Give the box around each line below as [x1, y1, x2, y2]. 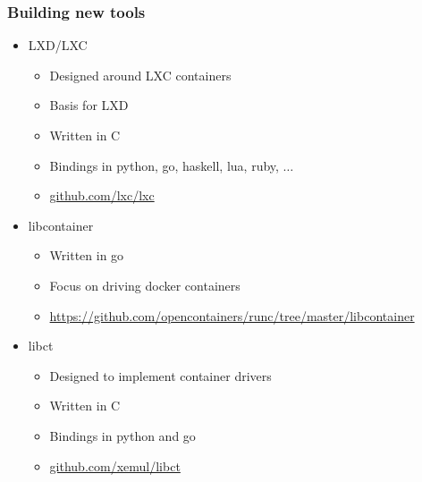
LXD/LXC [28, 36, 88, 55]
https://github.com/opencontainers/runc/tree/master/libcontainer [49, 306, 415, 325]
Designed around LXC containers [49, 65, 232, 84]
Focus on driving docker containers [49, 275, 241, 294]
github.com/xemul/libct [49, 456, 181, 475]
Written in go [49, 246, 124, 265]
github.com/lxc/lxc [49, 186, 155, 205]
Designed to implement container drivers [49, 366, 272, 385]
